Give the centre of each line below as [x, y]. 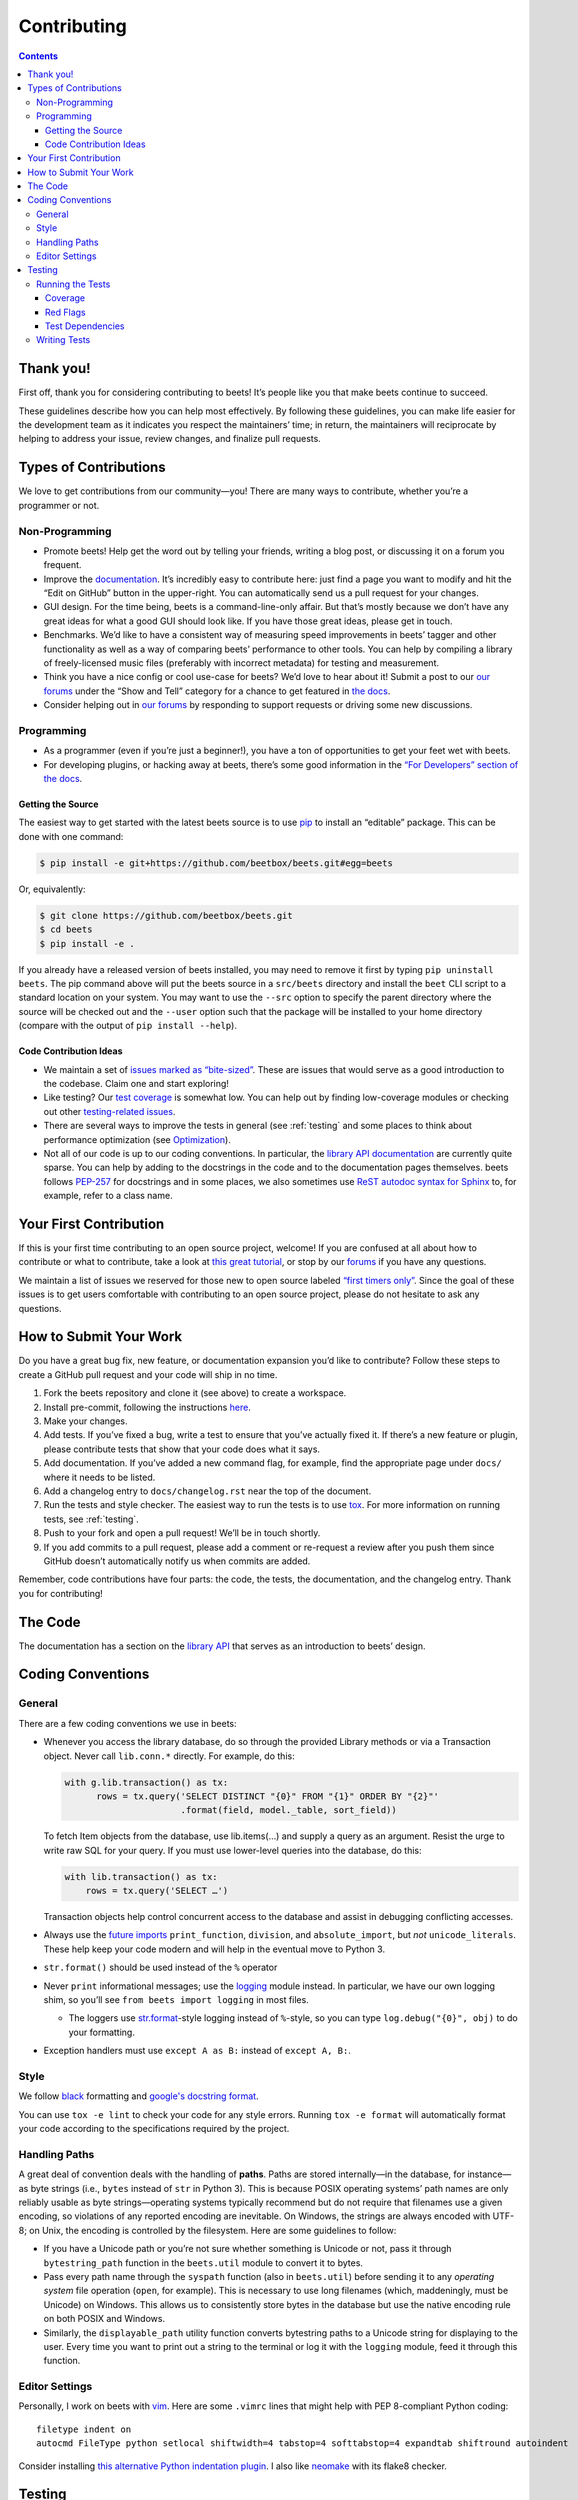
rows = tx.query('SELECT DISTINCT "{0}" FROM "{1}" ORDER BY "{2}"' [268, 1796]
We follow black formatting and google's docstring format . [138, 2096]
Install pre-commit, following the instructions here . [147, 1407]
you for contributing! [61, 1593]
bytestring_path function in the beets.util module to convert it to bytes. [203, 2262]
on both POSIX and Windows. [104, 2319]
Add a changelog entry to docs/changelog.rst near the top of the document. [207, 1491]
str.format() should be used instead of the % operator [160, 1967]
